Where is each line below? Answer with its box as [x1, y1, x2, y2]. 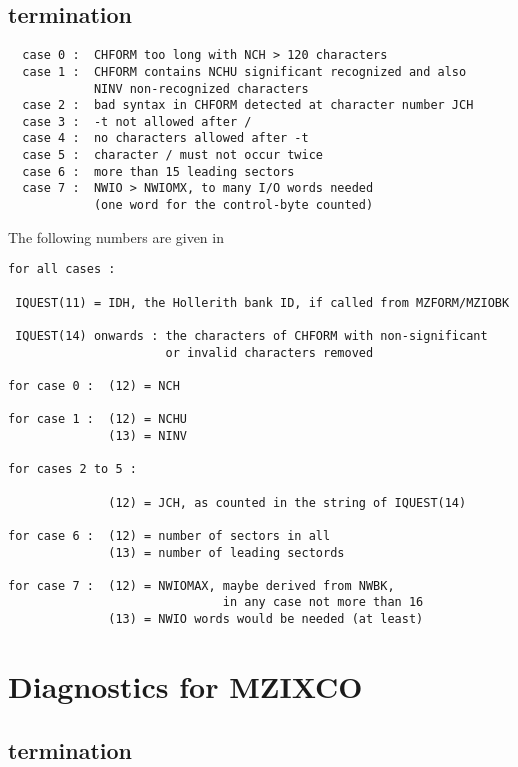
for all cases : [8, 262, 116, 277]
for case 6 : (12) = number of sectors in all [8, 528, 331, 543]
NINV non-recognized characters [93, 81, 309, 96]
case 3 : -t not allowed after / [22, 114, 252, 129]
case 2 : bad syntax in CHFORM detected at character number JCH [22, 98, 474, 113]
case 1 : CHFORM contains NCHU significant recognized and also [22, 64, 467, 79]
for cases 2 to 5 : [8, 462, 137, 477]
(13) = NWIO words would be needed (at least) [108, 612, 424, 627]
